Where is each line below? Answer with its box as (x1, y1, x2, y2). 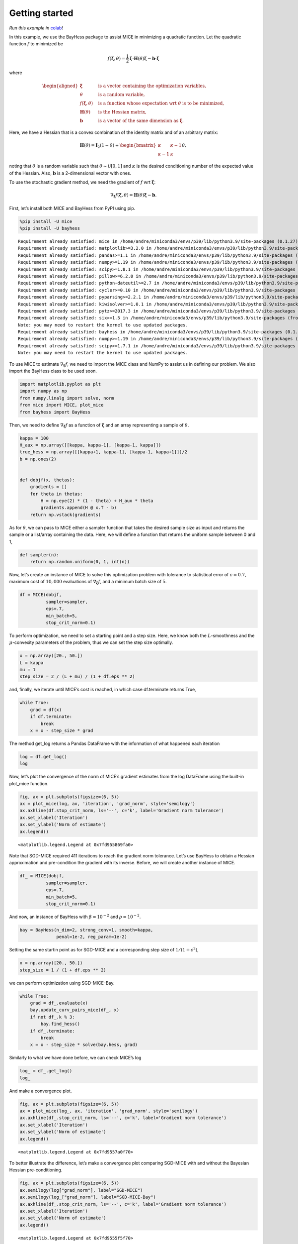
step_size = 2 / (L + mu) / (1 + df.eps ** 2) (19, 674, 135, 679)
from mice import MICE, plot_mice (19, 402, 104, 408)
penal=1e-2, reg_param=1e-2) (56, 934, 128, 940)
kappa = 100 (19, 435, 49, 441)
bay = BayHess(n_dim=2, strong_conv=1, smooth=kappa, (19, 927, 153, 933)
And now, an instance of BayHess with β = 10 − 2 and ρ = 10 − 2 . (9, 913, 141, 920)
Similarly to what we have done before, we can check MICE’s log (9, 1055, 142, 1061)
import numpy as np (19, 388, 67, 394)
